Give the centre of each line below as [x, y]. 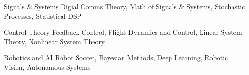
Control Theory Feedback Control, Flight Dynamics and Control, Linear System [123, 32]
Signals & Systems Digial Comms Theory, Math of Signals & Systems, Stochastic [124, 6]
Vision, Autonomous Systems [47, 67]
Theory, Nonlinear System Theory [54, 41]
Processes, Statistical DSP [43, 16]
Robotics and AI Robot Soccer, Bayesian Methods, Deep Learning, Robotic [116, 57]
